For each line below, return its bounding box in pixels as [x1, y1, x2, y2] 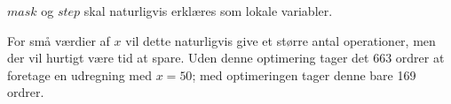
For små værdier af [7, 31, 110, 49]
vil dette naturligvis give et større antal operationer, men [125, 31, 436, 49]
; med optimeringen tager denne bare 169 [192, 65, 416, 84]
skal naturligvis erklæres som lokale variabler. [83, 2, 333, 19]
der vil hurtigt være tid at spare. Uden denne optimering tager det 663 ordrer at [7, 48, 445, 67]
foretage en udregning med [7, 65, 153, 84]
